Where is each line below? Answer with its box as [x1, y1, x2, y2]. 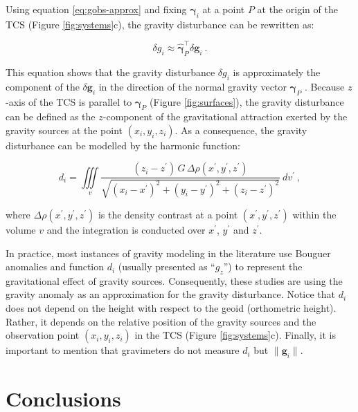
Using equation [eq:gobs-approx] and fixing [6, 2, 187, 16]
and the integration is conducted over [46, 222, 206, 236]
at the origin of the [257, 2, 338, 16]
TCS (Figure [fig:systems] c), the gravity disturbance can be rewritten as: [6, 17, 314, 31]
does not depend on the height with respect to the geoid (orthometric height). [6, 301, 337, 315]
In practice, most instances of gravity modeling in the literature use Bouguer [6, 245, 331, 260]
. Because [304, 79, 345, 93]
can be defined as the [6, 109, 96, 124]
